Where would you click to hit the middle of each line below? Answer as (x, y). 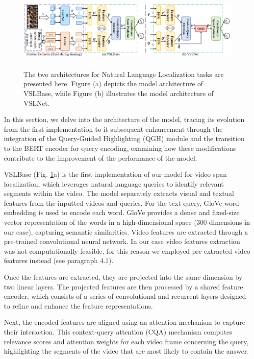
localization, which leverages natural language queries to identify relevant (114, 183)
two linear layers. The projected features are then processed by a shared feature (124, 286)
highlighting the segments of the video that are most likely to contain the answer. (127, 351)
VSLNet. (37, 103)
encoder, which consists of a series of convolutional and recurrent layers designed (125, 296)
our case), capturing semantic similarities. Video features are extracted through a (126, 231)
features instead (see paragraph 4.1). (59, 260)
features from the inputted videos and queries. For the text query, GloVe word (122, 203)
